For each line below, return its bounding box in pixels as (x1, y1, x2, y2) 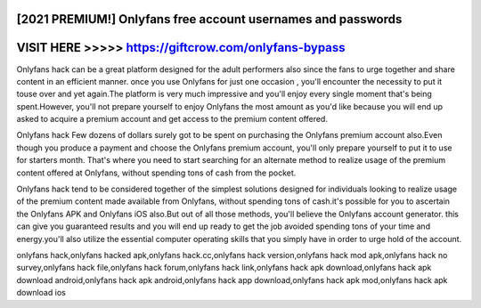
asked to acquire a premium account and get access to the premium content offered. (16, 114, 329, 125)
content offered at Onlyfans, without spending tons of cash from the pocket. (16, 167, 297, 178)
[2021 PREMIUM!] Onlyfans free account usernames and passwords (16, 12, 403, 27)
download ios (16, 288, 66, 298)
